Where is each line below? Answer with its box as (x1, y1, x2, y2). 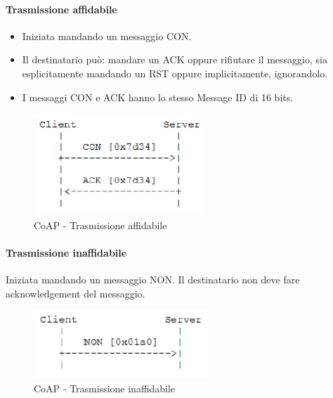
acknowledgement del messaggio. (6, 285, 145, 300)
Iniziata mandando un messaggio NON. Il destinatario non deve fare (6, 272, 300, 287)
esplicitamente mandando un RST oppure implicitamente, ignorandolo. (22, 65, 328, 80)
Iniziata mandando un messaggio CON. (22, 28, 192, 43)
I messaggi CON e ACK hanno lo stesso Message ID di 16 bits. (22, 89, 294, 104)
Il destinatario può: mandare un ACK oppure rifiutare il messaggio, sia (22, 52, 327, 67)
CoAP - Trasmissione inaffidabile (34, 380, 176, 395)
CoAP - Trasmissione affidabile (34, 217, 167, 232)
